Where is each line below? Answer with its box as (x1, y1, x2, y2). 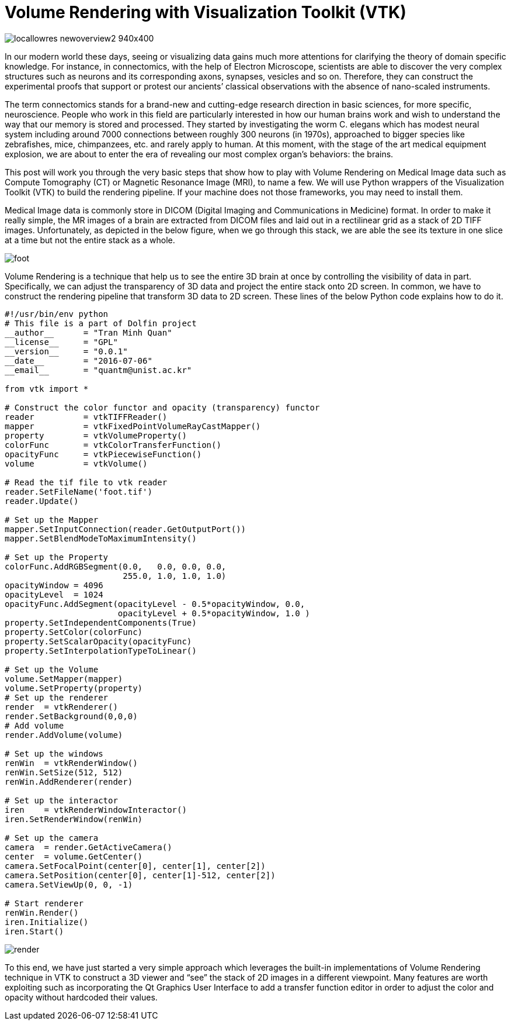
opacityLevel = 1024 (5, 589, 103, 599)
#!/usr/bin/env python (5, 309, 109, 319)
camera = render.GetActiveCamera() (5, 842, 172, 852)
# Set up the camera (5, 833, 99, 843)
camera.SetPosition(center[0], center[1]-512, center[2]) (5, 870, 276, 880)
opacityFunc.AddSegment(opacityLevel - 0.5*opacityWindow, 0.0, (5, 599, 305, 609)
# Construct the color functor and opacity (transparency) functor (5, 402, 320, 412)
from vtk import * (5, 384, 89, 394)
